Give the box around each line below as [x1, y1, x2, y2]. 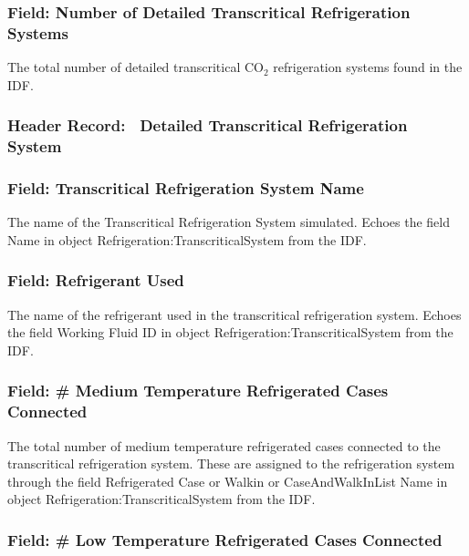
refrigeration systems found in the [273, 57, 463, 77]
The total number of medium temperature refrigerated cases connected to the [7, 436, 441, 455]
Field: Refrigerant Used [7, 269, 184, 292]
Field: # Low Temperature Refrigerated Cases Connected [7, 528, 443, 551]
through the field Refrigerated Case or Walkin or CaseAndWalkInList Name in [7, 471, 448, 490]
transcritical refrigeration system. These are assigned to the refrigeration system [7, 454, 455, 473]
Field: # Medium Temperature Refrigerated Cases [7, 379, 389, 402]
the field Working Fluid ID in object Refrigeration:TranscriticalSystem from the [7, 323, 453, 342]
